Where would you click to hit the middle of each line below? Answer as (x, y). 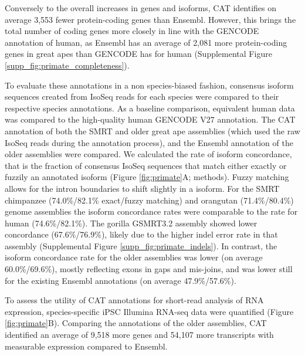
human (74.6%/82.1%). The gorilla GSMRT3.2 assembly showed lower (131, 223)
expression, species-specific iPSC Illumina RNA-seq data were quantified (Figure (149, 311)
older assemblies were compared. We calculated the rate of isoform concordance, (148, 154)
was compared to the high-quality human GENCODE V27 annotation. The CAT (150, 119)
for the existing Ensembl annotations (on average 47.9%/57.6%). (121, 280)
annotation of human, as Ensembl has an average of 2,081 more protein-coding (146, 42)
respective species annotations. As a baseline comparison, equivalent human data (150, 108)
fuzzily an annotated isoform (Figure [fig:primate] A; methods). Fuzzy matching (147, 177)
